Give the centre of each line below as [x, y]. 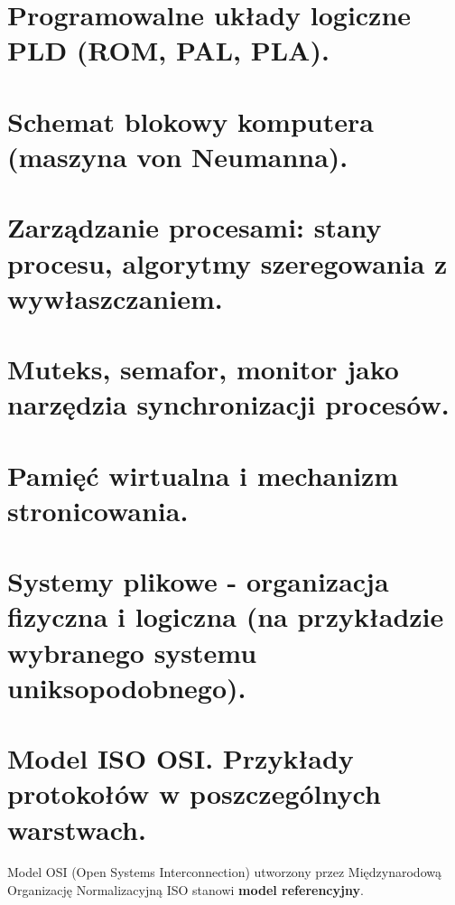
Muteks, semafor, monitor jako [203, 369]
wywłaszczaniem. [115, 298]
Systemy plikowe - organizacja [198, 581]
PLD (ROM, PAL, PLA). [168, 50]
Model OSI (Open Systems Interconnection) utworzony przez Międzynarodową [224, 872]
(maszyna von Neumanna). [178, 156]
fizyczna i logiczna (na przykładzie [226, 616]
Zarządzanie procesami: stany [195, 227]
